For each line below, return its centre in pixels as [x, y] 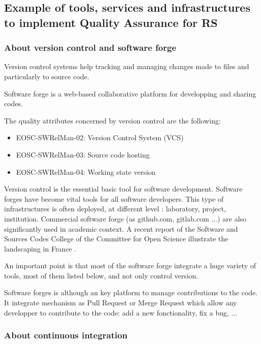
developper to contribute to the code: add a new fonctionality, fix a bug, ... [121, 312]
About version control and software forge [90, 48]
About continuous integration [66, 335]
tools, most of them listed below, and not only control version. [101, 275]
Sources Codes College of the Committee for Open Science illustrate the [116, 239]
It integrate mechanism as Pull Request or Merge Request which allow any [121, 303]
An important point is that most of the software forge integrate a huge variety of [130, 265]
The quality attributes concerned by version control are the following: [112, 120]
